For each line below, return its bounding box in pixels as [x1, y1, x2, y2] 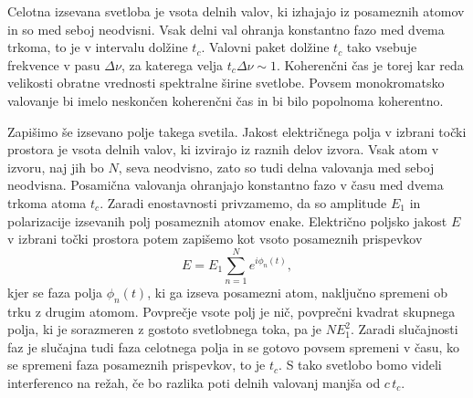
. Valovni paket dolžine [201, 37, 330, 57]
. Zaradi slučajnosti [351, 319, 458, 339]
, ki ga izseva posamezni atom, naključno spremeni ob [147, 282, 448, 301]
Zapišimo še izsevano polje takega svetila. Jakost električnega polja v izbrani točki [7, 121, 467, 141]
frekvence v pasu [7, 55, 100, 74]
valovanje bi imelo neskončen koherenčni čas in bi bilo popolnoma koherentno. [7, 90, 444, 110]
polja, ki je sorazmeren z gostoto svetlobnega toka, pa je [7, 319, 322, 339]
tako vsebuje [346, 37, 417, 57]
